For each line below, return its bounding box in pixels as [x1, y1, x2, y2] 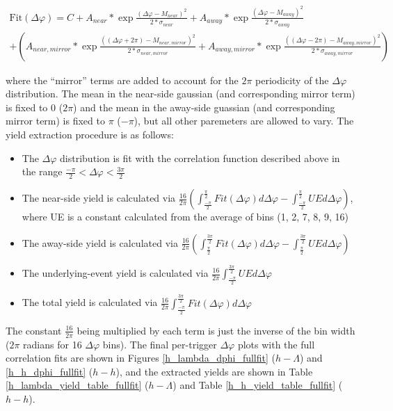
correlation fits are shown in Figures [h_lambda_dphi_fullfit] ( [6, 350, 275, 365]
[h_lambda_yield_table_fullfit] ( [6, 378, 149, 392]
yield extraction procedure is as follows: [6, 127, 174, 142]
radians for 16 [23, 337, 82, 351]
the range [22, 164, 63, 179]
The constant [6, 323, 62, 337]
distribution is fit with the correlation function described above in [60, 150, 340, 165]
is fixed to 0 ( [6, 99, 63, 114]
